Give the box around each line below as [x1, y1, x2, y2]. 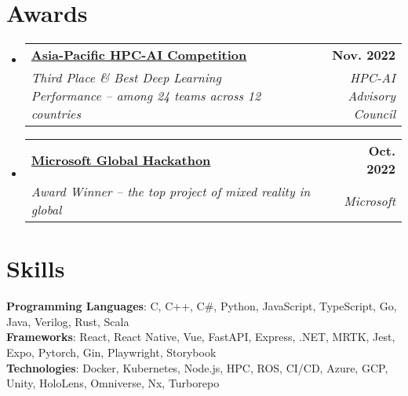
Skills [6, 252, 65, 284]
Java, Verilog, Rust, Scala [6, 313, 129, 329]
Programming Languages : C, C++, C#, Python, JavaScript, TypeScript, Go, [6, 298, 397, 314]
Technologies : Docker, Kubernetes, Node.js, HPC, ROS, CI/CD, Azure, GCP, [6, 359, 388, 376]
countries [31, 104, 81, 123]
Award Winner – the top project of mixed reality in [31, 182, 311, 201]
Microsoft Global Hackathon [31, 150, 211, 169]
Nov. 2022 [332, 46, 395, 64]
